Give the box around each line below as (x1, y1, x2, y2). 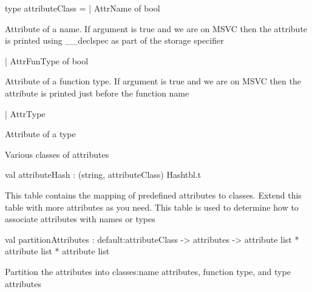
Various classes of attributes (5, 148, 109, 160)
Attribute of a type (5, 127, 76, 140)
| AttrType (5, 107, 46, 120)
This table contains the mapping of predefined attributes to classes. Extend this (5, 188, 302, 201)
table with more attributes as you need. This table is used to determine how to (5, 200, 299, 213)
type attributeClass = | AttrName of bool (5, 2, 160, 14)
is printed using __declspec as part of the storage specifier (5, 34, 224, 47)
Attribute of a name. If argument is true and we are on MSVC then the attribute (5, 22, 308, 35)
